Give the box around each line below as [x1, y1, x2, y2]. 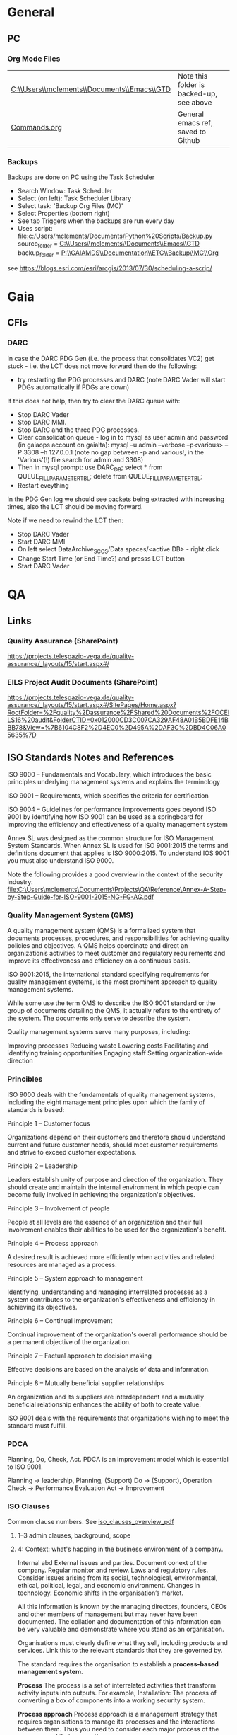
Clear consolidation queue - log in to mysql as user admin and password [17, 433, 229, 441]
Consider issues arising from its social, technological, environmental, [17, 1574, 218, 1582]
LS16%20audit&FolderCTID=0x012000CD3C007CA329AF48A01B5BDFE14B [7, 716, 229, 724]
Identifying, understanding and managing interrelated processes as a [7, 1288, 208, 1296]
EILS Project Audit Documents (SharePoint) [7, 677, 159, 687]
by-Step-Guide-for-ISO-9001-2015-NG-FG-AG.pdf [7, 893, 154, 901]
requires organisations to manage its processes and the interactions [17, 1717, 215, 1726]
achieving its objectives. [7, 1302, 78, 1311]
